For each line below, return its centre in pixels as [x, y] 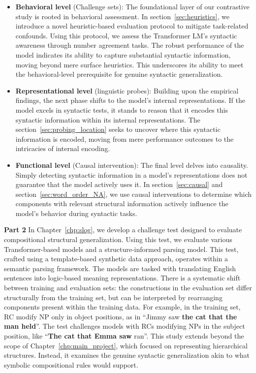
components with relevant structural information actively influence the [122, 203]
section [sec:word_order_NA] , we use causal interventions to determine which [134, 194]
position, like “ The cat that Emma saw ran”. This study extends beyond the [124, 336]
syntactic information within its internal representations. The [108, 119]
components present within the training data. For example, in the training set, [122, 307]
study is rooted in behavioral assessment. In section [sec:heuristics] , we [122, 16]
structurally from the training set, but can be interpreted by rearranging [113, 297]
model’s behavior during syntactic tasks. [76, 213]
